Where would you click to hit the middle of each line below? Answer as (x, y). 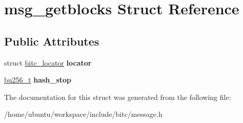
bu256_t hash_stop (38, 80)
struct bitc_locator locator (48, 62)
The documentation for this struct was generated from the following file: (118, 97)
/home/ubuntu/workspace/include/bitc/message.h (83, 114)
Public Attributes (52, 41)
